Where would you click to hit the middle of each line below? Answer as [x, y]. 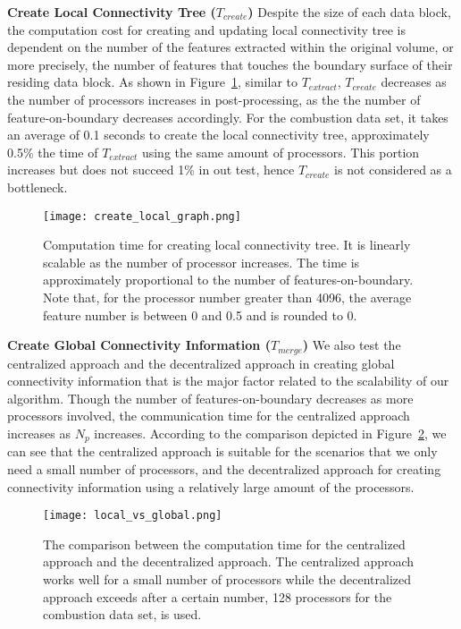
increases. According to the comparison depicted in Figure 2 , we [270, 433]
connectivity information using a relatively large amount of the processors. [211, 486]
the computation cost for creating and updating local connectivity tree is [206, 29]
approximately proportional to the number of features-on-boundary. [228, 280]
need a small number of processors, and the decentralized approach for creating [224, 469]
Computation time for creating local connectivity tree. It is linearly [227, 245]
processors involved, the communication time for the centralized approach [209, 416]
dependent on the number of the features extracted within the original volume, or [230, 47]
